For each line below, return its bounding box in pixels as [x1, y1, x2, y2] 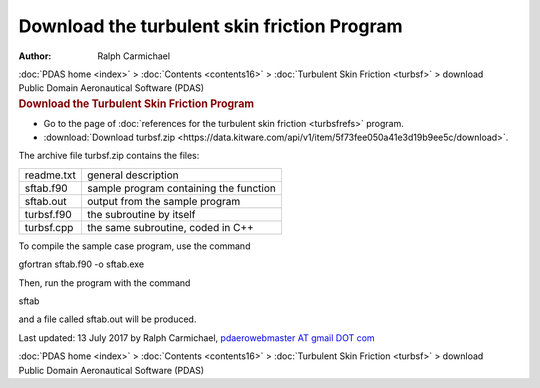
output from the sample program [86, 194, 241, 208]
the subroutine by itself [86, 207, 196, 221]
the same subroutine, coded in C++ [86, 220, 254, 234]
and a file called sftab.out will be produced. [18, 313, 197, 325]
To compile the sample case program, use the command [18, 240, 251, 252]
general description [86, 168, 179, 182]
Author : [18, 50, 52, 62]
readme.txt [24, 168, 77, 182]
